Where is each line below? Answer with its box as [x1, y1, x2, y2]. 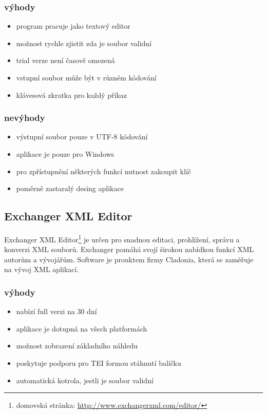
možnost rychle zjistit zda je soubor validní [16, 37, 151, 48]
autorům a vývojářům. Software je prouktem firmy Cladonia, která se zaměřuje [4, 254, 254, 264]
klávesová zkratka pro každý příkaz [16, 89, 127, 100]
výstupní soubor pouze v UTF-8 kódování [16, 131, 148, 142]
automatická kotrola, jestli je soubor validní [16, 375, 154, 385]
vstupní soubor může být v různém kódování [16, 72, 157, 82]
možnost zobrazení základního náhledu [16, 340, 138, 351]
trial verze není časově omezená [16, 55, 115, 66]
